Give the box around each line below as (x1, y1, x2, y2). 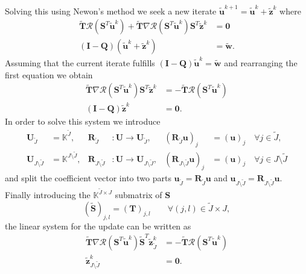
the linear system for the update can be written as (5, 219, 191, 232)
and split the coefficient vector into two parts (5, 172, 171, 184)
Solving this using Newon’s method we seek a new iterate (5, 4, 217, 17)
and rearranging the (224, 57, 298, 69)
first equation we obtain (5, 68, 93, 81)
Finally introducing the (5, 188, 91, 201)
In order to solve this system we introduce (5, 115, 161, 128)
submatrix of (115, 188, 162, 201)
